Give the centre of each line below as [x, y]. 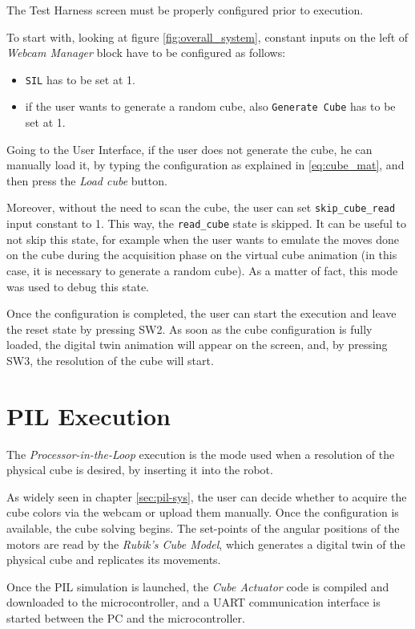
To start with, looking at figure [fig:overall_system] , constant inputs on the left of [207, 37]
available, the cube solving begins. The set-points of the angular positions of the [203, 528]
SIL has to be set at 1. [80, 79]
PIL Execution [89, 415]
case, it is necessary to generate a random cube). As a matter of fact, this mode [202, 270]
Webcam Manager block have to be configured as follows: [146, 53]
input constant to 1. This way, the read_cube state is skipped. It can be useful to [206, 223]
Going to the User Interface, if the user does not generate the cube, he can [189, 149]
